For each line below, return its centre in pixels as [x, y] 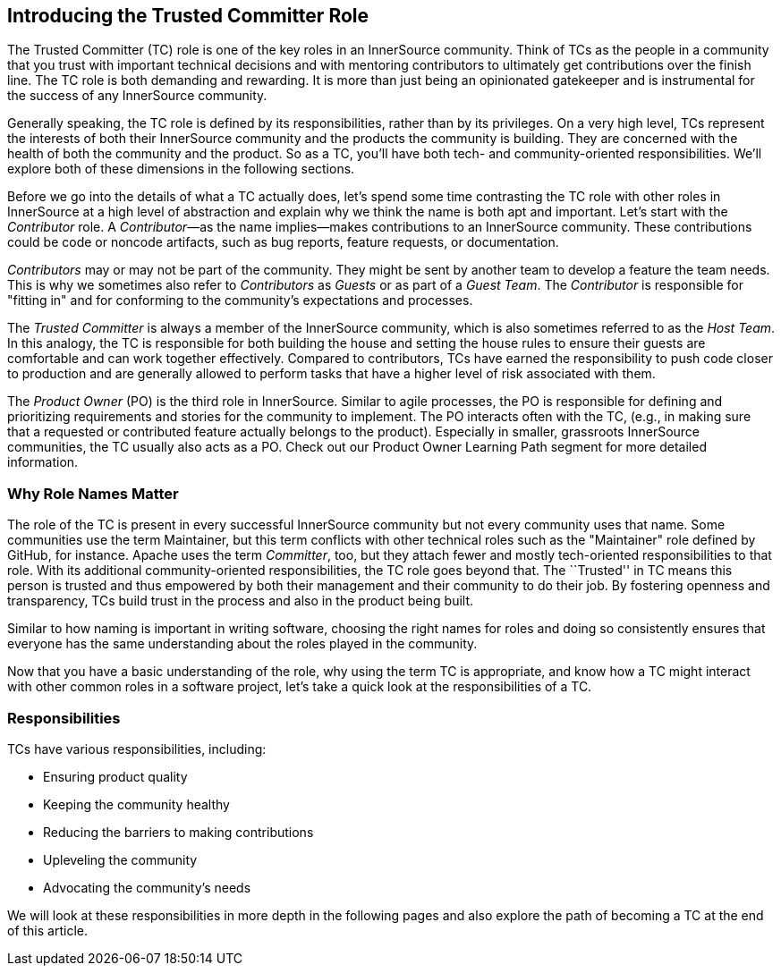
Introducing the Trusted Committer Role [188, 16]
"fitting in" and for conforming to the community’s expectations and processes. [240, 300]
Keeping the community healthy [136, 804]
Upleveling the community [120, 859]
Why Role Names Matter [93, 493]
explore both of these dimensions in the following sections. [181, 169]
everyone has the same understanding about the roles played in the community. [242, 644]
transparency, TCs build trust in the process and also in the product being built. [241, 601]
